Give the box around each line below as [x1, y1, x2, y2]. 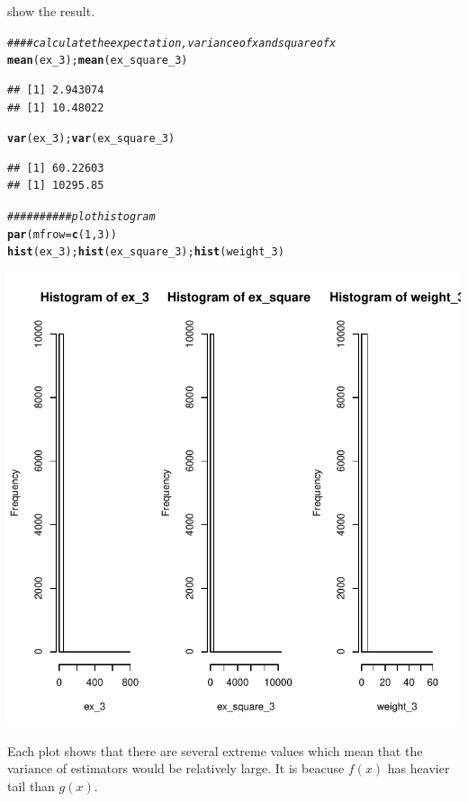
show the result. [7, 2, 95, 20]
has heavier [387, 759, 450, 778]
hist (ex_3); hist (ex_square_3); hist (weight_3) [7, 245, 284, 259]
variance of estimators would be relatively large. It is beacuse [7, 759, 345, 778]
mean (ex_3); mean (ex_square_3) [7, 54, 188, 67]
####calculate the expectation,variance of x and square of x [7, 36, 337, 49]
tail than [7, 776, 55, 795]
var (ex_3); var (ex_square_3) [7, 132, 175, 146]
